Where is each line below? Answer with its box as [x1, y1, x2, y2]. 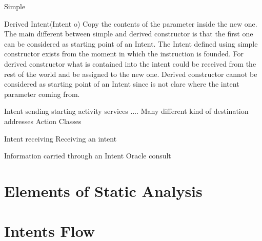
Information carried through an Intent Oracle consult [4, 150, 171, 161]
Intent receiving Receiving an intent [4, 133, 117, 144]
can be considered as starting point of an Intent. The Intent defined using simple [4, 38, 258, 49]
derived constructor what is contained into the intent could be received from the [4, 58, 256, 69]
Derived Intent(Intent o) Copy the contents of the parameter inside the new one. [4, 18, 257, 29]
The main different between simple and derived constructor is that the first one [4, 28, 253, 39]
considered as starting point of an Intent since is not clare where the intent [4, 78, 239, 89]
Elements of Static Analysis [4, 180, 203, 201]
